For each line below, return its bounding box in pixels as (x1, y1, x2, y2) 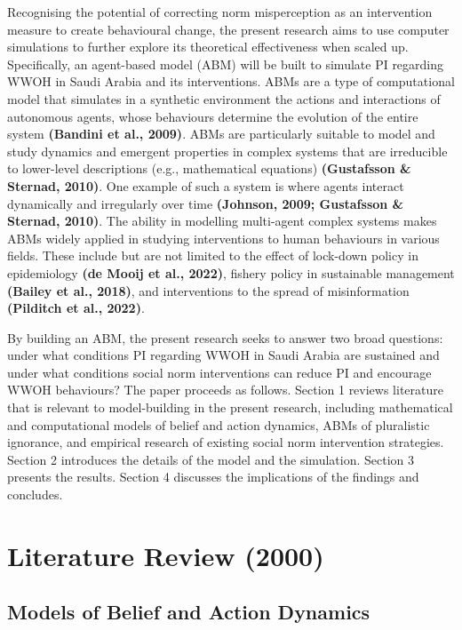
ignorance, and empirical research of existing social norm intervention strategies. (7, 433, 444, 451)
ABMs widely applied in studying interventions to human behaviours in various (7, 228, 440, 247)
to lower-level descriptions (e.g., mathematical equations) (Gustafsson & (7, 159, 411, 178)
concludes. (7, 485, 63, 504)
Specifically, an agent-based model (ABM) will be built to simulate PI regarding (7, 54, 444, 73)
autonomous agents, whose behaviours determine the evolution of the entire (7, 107, 418, 125)
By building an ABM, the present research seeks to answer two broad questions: (7, 328, 443, 347)
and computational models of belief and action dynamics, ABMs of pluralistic (7, 415, 430, 434)
